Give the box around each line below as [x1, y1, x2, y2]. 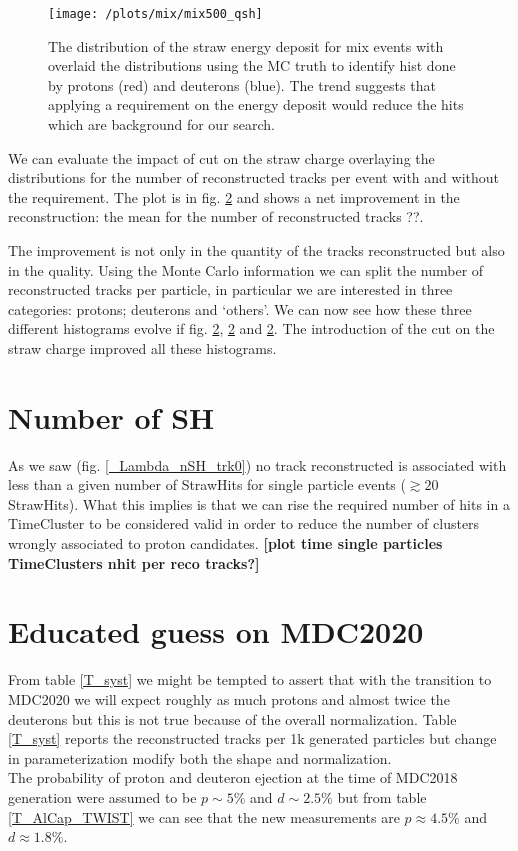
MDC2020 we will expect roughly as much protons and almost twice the [8, 688, 450, 709]
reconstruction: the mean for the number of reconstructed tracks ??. [8, 206, 424, 227]
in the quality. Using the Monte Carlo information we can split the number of [8, 259, 484, 280]
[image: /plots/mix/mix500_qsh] [48, 7, 263, 21]
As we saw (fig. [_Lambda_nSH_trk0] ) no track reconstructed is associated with [8, 454, 507, 475]
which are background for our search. [48, 114, 276, 135]
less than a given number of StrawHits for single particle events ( [8, 474, 406, 495]
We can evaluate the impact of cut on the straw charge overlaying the [8, 147, 435, 168]
